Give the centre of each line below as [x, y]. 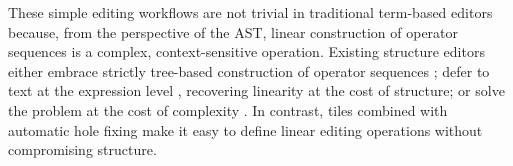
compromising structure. [82, 149]
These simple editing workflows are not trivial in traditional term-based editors [250, 12]
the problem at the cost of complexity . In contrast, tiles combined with [228, 109]
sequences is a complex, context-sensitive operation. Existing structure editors [246, 51]
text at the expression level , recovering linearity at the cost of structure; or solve [256, 90]
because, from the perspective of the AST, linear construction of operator [233, 31]
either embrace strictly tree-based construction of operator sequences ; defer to [249, 70]
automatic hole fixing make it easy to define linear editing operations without [245, 129]
